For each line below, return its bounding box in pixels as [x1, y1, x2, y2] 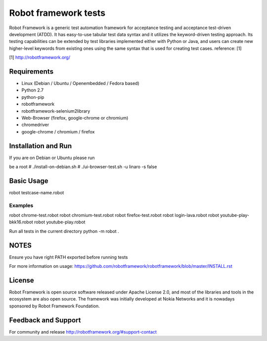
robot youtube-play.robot [34, 219, 86, 225]
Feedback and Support [9, 316, 81, 324]
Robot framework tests [9, 7, 106, 18]
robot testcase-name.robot [9, 189, 64, 195]
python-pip [21, 94, 44, 100]
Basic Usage [9, 176, 48, 185]
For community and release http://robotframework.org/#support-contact [9, 329, 157, 335]
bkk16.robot [9, 219, 33, 225]
